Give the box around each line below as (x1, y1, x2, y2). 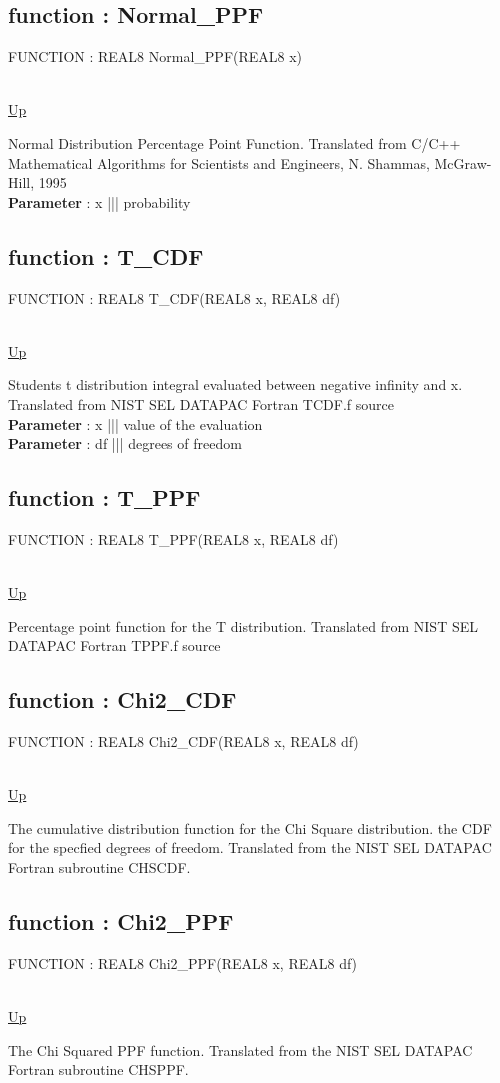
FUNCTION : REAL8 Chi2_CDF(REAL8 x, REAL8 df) (8, 731, 359, 752)
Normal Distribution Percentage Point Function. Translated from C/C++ (8, 132, 461, 153)
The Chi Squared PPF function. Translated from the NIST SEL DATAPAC (8, 1039, 473, 1060)
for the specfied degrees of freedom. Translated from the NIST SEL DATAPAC (8, 837, 492, 858)
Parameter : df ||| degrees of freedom (8, 433, 242, 454)
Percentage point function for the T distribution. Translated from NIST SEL (8, 615, 478, 636)
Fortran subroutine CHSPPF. (8, 1059, 189, 1080)
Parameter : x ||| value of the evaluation (8, 413, 263, 434)
